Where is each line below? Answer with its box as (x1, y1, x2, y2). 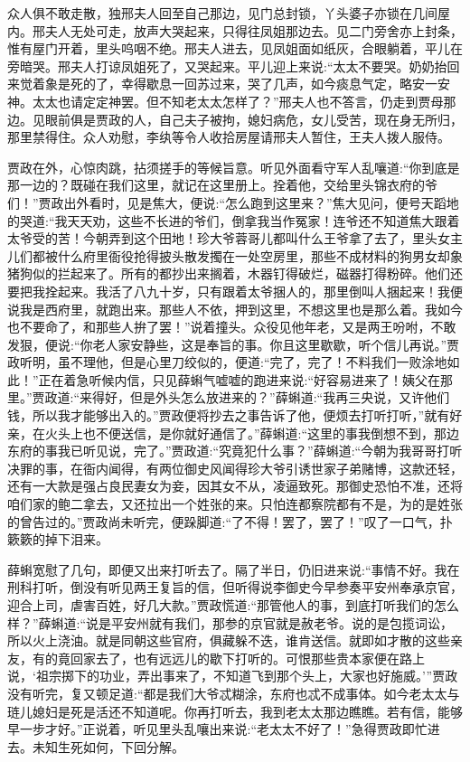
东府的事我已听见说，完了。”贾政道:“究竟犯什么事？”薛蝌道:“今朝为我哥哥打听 (7, 441, 463, 460)
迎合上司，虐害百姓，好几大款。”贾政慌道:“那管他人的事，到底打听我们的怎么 (7, 596, 460, 614)
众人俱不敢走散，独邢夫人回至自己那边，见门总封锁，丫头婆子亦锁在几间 (7, 4, 437, 22)
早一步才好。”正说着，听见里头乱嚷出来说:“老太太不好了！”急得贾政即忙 (7, 720, 428, 738)
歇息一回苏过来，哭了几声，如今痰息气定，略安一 (146, 74, 437, 93)
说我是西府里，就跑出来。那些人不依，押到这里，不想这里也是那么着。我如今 (7, 299, 463, 318)
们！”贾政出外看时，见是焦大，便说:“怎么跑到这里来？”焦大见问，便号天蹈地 (7, 193, 459, 212)
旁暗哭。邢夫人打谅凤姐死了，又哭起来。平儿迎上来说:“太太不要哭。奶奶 (7, 56, 435, 75)
